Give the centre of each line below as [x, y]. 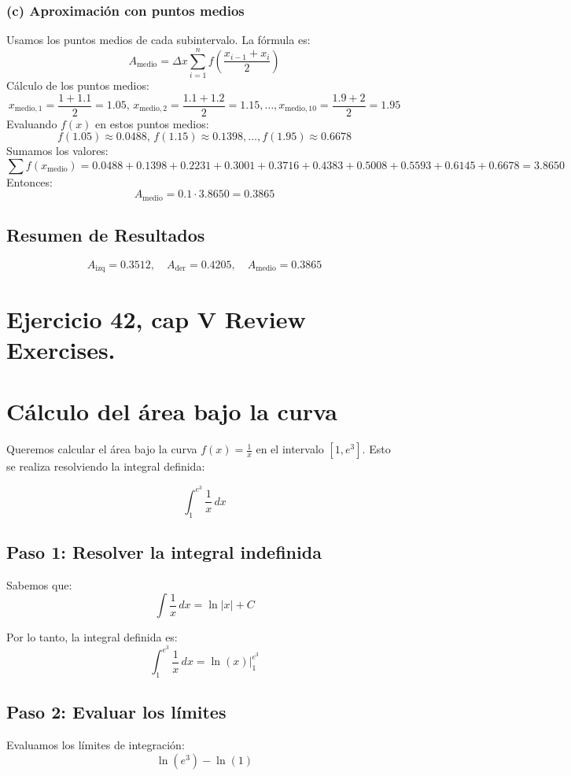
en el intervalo [290, 449]
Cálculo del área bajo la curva [172, 411]
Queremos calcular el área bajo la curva [102, 449]
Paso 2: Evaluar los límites [116, 712]
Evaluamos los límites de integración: [96, 745]
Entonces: [29, 181]
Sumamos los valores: [57, 151]
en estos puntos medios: [152, 123]
